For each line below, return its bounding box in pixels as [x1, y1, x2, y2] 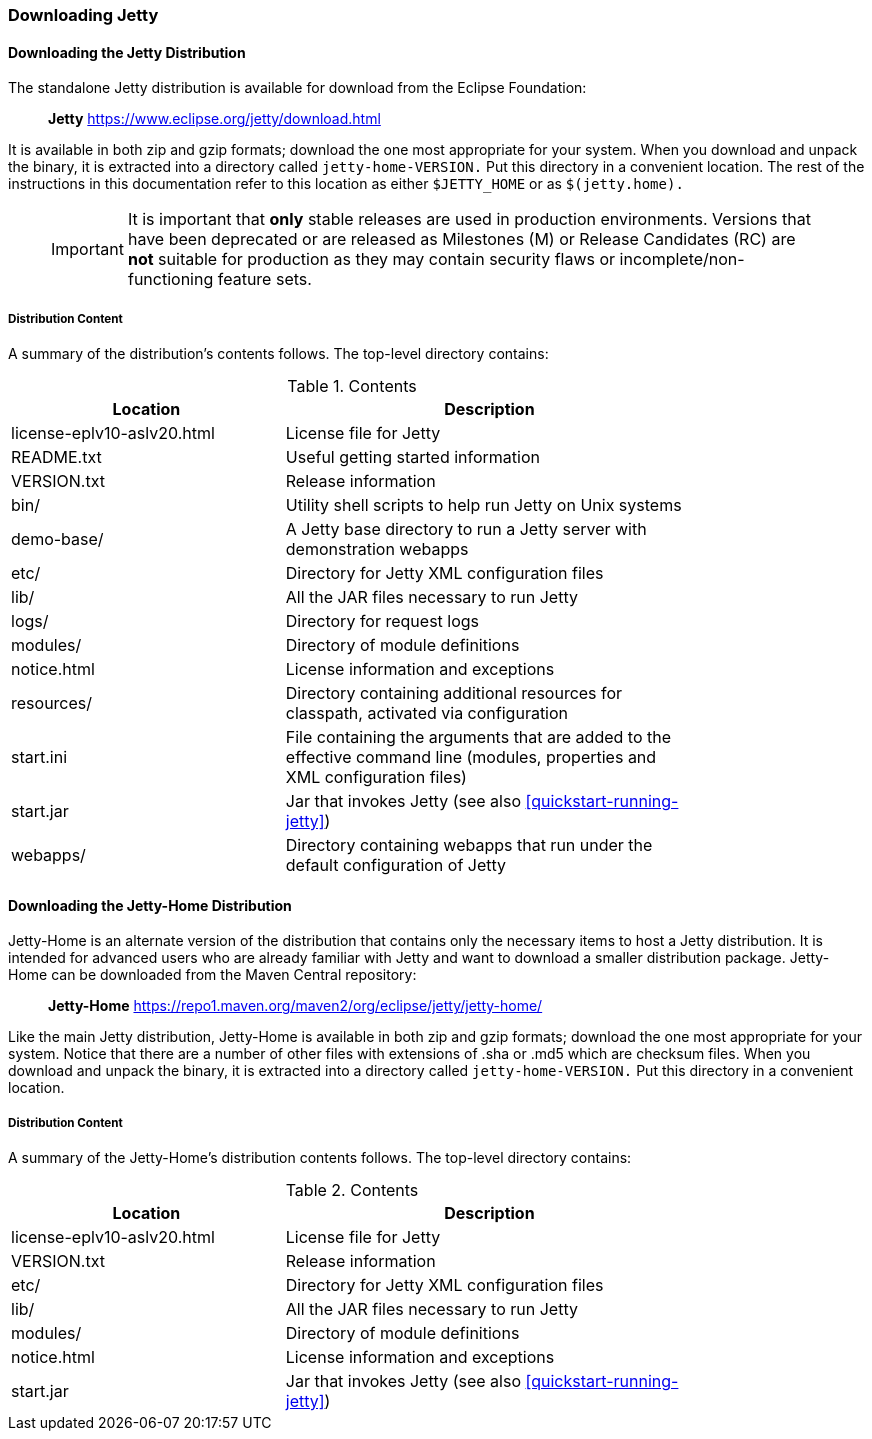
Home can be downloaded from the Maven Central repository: [8, 966, 417, 984]
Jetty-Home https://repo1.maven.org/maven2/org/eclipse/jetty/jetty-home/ [48, 997, 543, 1015]
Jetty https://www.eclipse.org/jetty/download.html [48, 110, 381, 128]
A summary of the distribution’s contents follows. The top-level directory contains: [8, 345, 549, 362]
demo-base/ [11, 529, 104, 549]
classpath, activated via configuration [285, 703, 569, 723]
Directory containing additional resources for [285, 683, 623, 703]
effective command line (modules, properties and [285, 747, 657, 767]
